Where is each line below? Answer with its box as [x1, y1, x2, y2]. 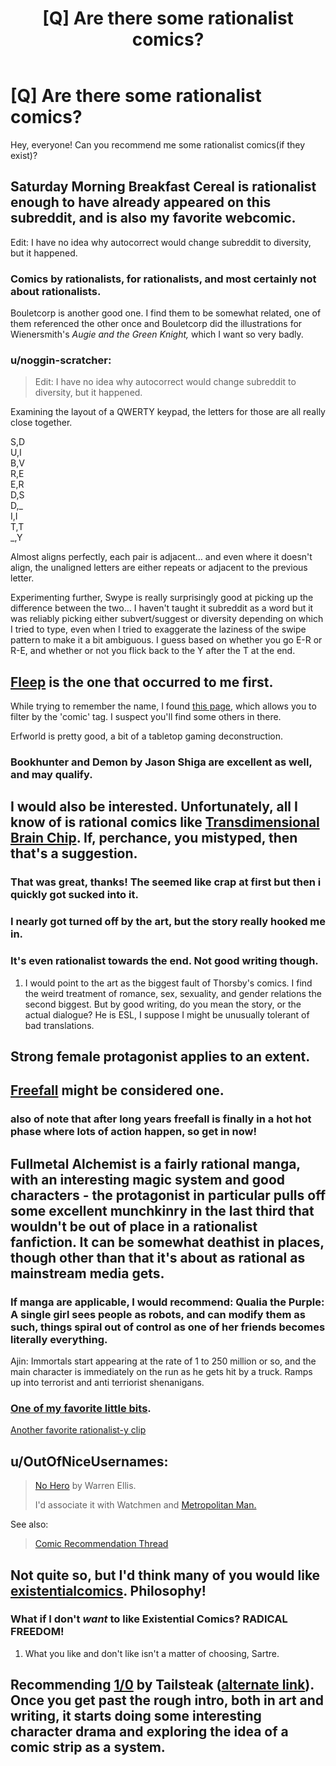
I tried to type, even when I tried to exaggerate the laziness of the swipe [10, 623, 307, 636]
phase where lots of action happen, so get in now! [10, 1125, 257, 1139]
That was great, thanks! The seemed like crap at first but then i [10, 875, 322, 889]
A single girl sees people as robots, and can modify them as [10, 1307, 307, 1321]
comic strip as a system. [10, 1739, 166, 1756]
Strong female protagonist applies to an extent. [10, 1048, 311, 1065]
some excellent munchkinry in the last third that [10, 1202, 315, 1219]
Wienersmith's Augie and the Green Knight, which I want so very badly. [10, 328, 304, 341]
